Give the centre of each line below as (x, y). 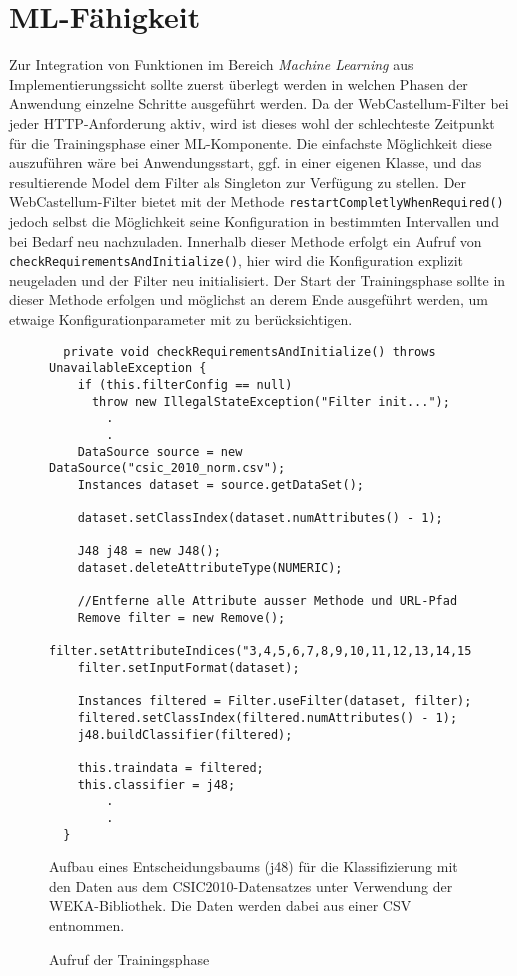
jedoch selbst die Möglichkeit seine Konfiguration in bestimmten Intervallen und (254, 220)
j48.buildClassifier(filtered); (185, 734)
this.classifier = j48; (156, 784)
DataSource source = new (160, 451)
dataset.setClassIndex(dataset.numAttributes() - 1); (260, 518)
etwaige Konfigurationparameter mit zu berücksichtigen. (181, 318)
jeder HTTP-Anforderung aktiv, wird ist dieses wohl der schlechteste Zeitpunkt (252, 122)
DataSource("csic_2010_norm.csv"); (167, 468)
